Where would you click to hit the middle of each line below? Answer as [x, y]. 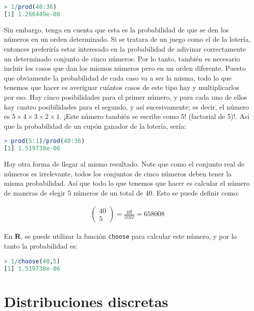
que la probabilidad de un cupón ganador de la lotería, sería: [95, 126]
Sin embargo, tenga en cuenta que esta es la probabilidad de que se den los [116, 29]
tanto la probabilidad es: [41, 246]
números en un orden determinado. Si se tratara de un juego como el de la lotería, [127, 39]
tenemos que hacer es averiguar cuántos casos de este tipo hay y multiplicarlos [122, 87]
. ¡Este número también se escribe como [119, 116]
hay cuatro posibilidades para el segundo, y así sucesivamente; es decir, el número [127, 106]
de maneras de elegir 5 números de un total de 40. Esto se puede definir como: [122, 192]
